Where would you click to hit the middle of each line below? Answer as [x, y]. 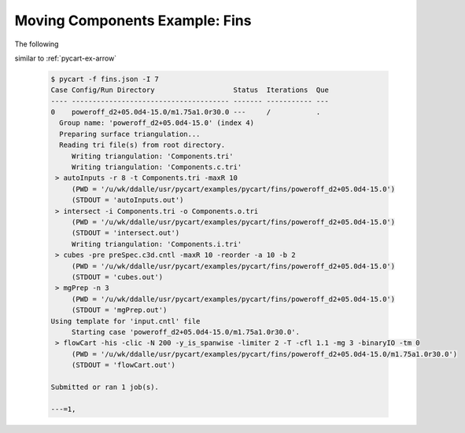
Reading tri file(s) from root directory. [142, 145]
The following [37, 44]
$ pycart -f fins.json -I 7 [105, 79]
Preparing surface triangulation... [130, 134]
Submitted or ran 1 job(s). [105, 387]
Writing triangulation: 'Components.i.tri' [157, 244]
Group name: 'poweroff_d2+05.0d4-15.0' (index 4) [157, 123]
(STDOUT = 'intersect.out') [125, 233]
